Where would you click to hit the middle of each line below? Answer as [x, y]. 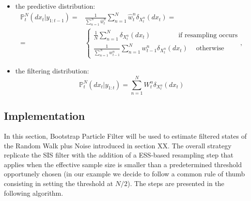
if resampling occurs [208, 35]
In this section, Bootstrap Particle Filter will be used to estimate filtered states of [125, 136]
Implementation [45, 116]
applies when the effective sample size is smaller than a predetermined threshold [123, 164]
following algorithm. [34, 193]
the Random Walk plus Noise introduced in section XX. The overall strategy [118, 145]
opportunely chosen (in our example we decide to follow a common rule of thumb [125, 174]
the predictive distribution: [55, 6]
